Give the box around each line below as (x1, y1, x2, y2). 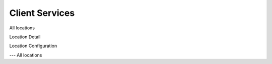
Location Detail (9, 34, 41, 40)
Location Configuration (9, 43, 57, 49)
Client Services (9, 7, 75, 18)
